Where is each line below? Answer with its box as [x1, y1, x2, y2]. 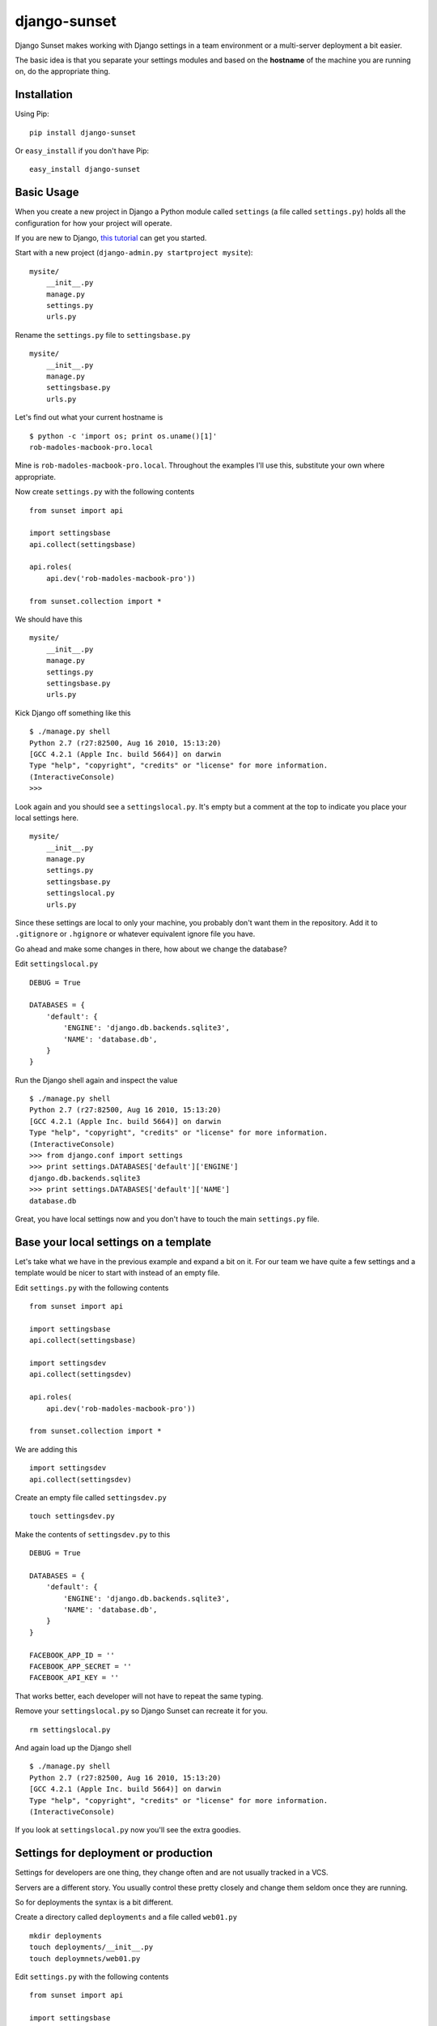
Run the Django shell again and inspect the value [15, 1075, 178, 1085]
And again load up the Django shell [15, 1742, 132, 1752]
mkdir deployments [29, 1931, 103, 1940]
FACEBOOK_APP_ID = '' [29, 1650, 115, 1660]
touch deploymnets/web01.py [29, 1954, 141, 1963]
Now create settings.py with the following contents [15, 487, 195, 497]
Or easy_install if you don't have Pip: [15, 146, 150, 156]
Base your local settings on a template [15, 1235, 212, 1249]
